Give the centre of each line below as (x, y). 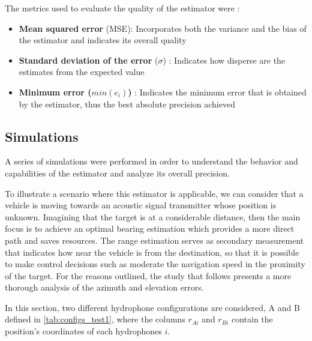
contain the (252, 319)
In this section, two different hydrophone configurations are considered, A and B (152, 307)
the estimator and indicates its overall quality (103, 40)
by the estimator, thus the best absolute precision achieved (127, 104)
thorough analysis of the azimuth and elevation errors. (104, 287)
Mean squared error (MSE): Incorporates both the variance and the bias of (163, 28)
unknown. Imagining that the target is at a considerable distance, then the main (153, 216)
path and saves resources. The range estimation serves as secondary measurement (154, 240)
